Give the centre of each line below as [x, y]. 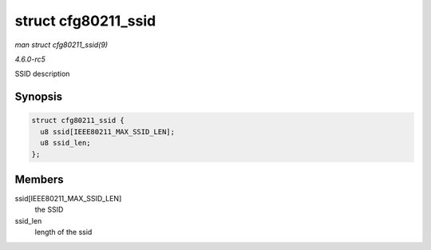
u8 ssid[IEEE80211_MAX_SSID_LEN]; [108, 131]
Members [39, 179]
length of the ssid [63, 232]
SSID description [42, 74]
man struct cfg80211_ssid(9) [61, 45]
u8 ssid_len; [65, 143]
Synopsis [39, 97]
